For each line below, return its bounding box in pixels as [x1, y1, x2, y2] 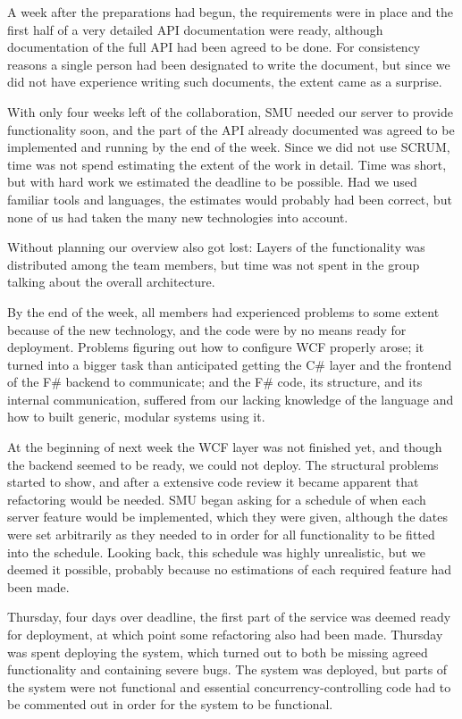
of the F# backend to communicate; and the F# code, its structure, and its [7, 372, 423, 391]
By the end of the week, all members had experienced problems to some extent [7, 302, 440, 321]
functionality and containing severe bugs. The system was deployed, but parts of [7, 660, 448, 679]
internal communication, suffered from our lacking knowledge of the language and [7, 389, 454, 408]
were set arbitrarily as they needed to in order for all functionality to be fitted [7, 525, 435, 544]
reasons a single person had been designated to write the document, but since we [7, 54, 450, 73]
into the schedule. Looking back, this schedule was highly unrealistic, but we [7, 542, 426, 561]
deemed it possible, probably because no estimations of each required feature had [7, 560, 452, 579]
